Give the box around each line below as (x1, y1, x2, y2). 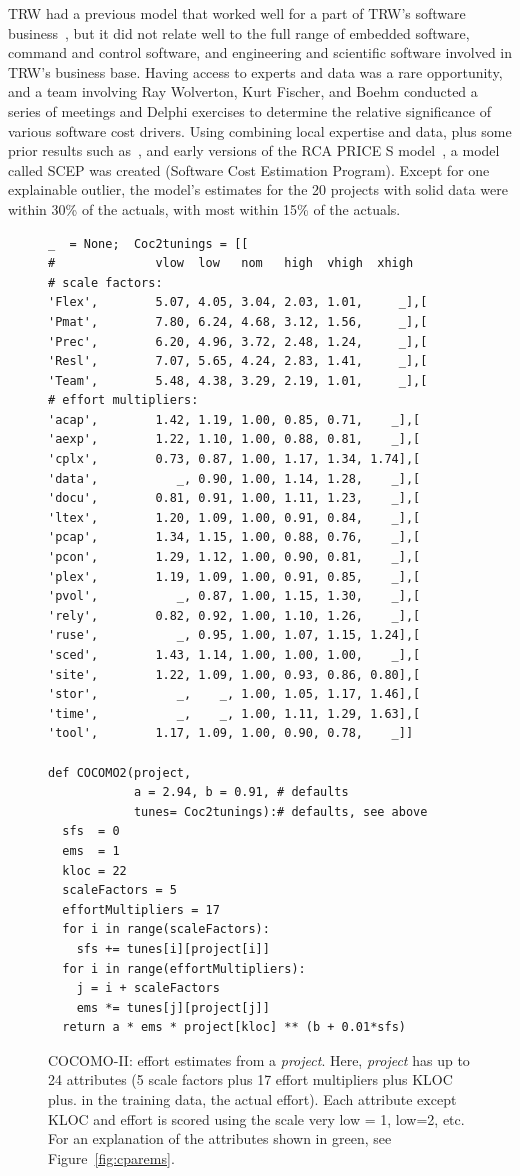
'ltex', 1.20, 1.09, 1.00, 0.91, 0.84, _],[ (48, 510, 421, 525)
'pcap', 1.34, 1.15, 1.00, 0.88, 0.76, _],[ (48, 530, 421, 545)
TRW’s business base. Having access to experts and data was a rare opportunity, (8, 61, 503, 82)
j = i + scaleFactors (76, 981, 220, 996)
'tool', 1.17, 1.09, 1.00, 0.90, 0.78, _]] (48, 726, 414, 741)
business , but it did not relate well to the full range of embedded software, (8, 22, 470, 43)
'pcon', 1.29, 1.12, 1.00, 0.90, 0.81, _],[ (48, 550, 421, 565)
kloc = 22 (62, 863, 127, 878)
